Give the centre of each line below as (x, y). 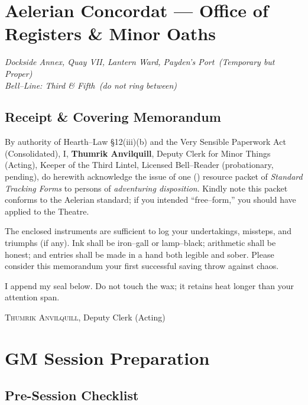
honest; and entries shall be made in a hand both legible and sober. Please (140, 254)
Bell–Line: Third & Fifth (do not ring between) (91, 85)
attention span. (32, 297)
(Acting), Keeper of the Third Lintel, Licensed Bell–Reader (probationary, (139, 165)
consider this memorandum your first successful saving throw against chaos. (142, 266)
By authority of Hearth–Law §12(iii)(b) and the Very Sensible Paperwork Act (145, 142)
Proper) (19, 73)
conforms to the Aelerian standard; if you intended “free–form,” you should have (150, 200)
